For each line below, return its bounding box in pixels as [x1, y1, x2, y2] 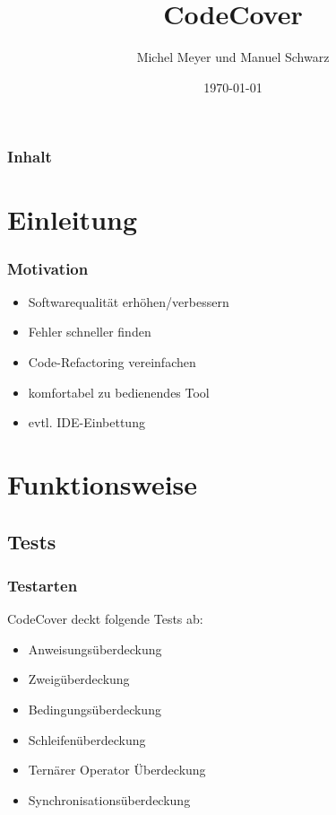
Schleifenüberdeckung [28, 730, 146, 749]
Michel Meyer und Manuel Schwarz [136, 48, 330, 66]
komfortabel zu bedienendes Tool [28, 382, 210, 401]
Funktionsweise [7, 465, 198, 502]
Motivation [7, 257, 89, 279]
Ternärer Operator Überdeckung [28, 760, 206, 779]
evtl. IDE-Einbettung [28, 413, 145, 432]
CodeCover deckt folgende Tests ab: [7, 609, 203, 628]
